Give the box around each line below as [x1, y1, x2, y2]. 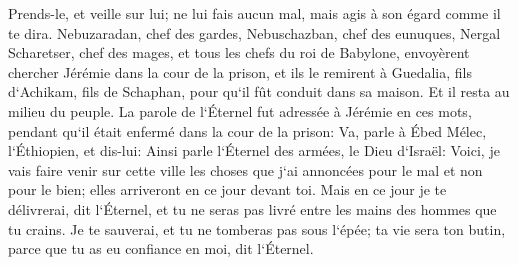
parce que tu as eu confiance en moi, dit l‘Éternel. [8, 238, 314, 259]
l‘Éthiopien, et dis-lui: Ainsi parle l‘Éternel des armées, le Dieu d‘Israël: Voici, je [8, 140, 500, 161]
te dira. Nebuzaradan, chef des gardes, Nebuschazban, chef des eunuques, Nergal [8, 22, 501, 43]
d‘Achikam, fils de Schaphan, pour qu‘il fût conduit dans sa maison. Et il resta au [8, 81, 510, 102]
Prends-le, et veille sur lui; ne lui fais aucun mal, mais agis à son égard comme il [8, 3, 501, 23]
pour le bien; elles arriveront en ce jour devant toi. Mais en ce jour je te [8, 179, 447, 200]
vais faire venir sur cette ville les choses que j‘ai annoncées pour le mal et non [8, 159, 483, 180]
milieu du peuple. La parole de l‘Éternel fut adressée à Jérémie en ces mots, [8, 100, 472, 121]
